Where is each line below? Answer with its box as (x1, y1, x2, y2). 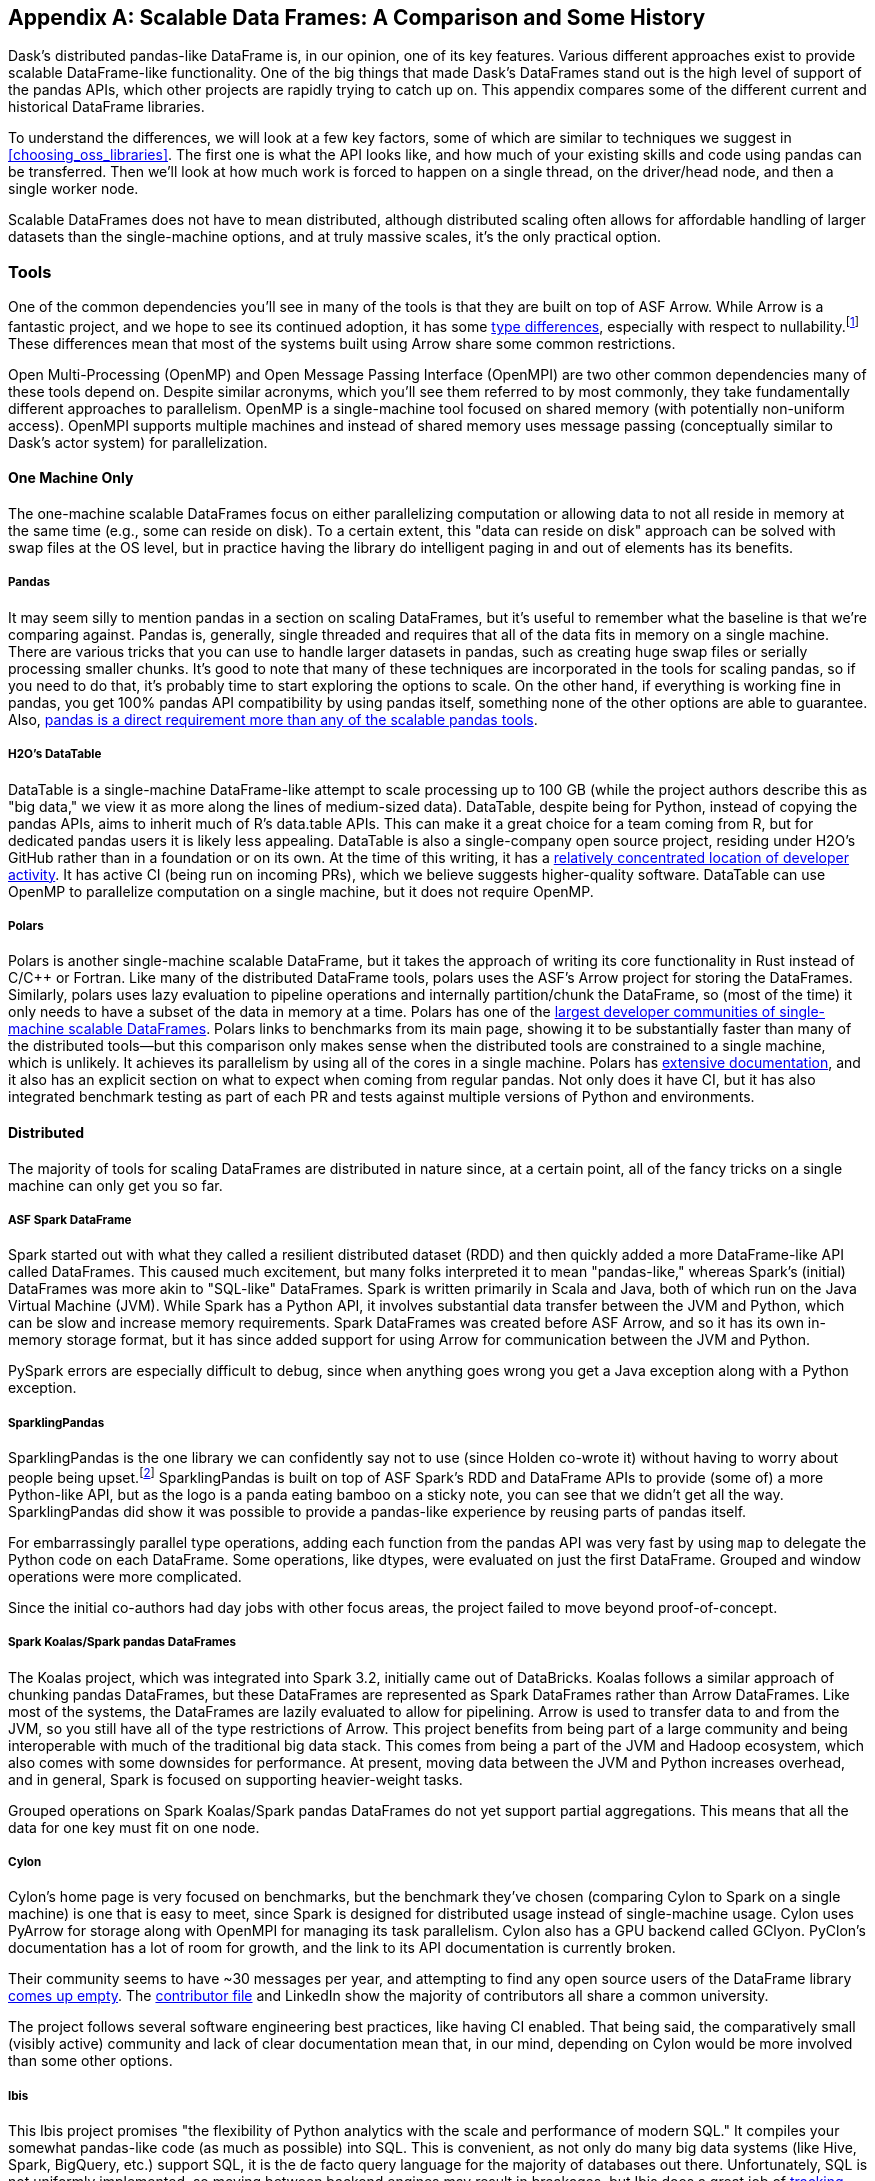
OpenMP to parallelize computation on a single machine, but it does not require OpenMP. (8, 882, 594, 900)
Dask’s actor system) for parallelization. (8, 433, 268, 451)
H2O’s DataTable (8, 747, 102, 762)
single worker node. (8, 180, 139, 198)
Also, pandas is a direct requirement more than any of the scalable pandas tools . (8, 710, 538, 728)
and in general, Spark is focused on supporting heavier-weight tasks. (8, 1770, 463, 1788)
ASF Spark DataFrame (8, 1213, 132, 1227)
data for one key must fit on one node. (8, 1818, 260, 1836)
